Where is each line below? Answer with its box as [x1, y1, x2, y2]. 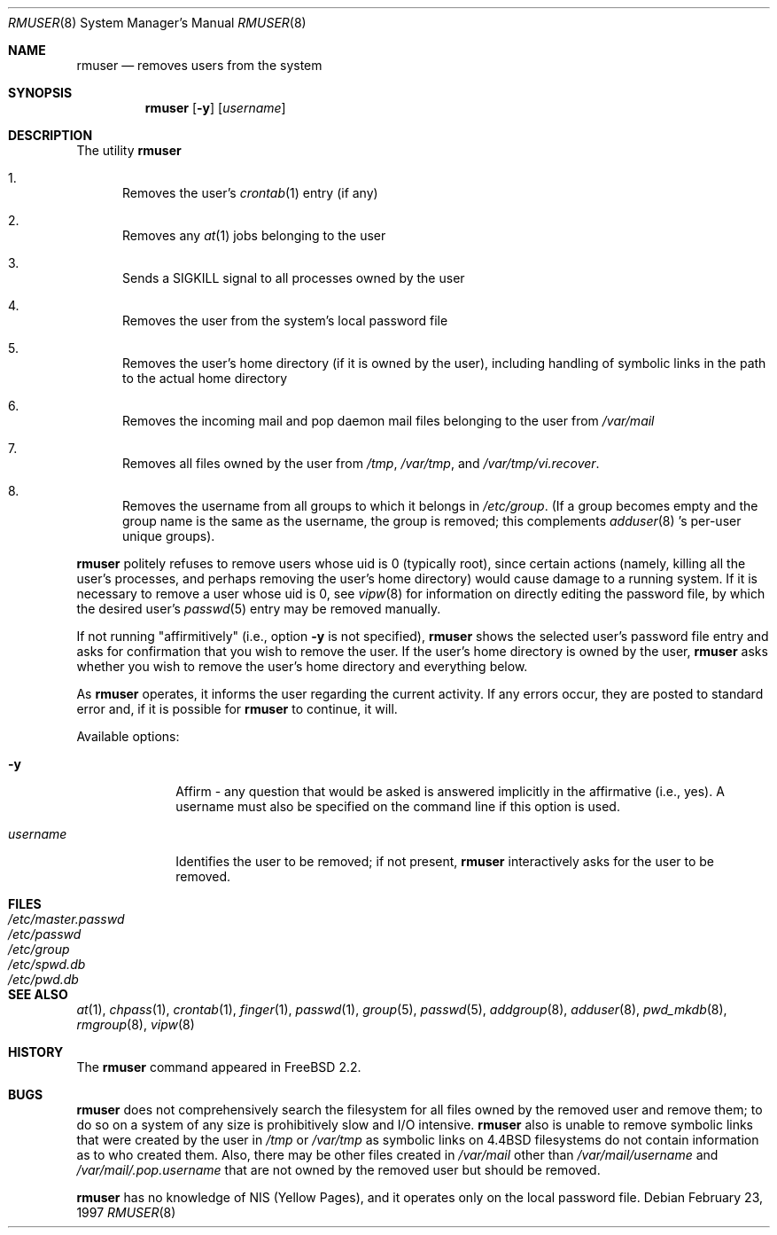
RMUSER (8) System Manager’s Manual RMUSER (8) [8, 15, 307, 30]
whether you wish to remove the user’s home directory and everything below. [76, 659, 528, 674]
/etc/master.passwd [8, 911, 125, 926]
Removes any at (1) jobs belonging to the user [122, 228, 386, 243]
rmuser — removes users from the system [76, 58, 322, 73]
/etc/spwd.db [8, 957, 86, 972]
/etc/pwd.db [8, 972, 79, 987]
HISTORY [8, 1044, 64, 1059]
